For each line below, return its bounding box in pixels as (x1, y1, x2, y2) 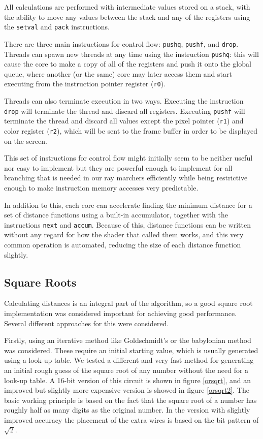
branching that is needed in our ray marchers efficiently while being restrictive (4, 172, 248, 183)
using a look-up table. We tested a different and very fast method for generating (4, 355, 254, 365)
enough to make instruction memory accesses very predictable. (4, 182, 199, 193)
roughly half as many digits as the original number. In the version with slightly (4, 404, 250, 415)
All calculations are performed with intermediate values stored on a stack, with (4, 2, 250, 12)
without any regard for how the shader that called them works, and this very (4, 229, 244, 240)
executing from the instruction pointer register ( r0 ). (4, 78, 166, 89)
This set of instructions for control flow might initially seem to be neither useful (4, 152, 253, 163)
